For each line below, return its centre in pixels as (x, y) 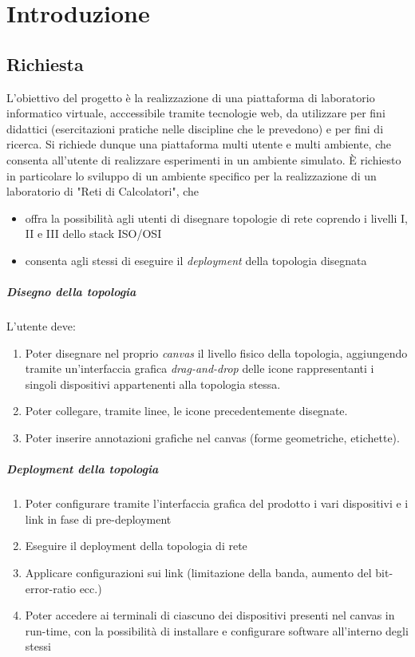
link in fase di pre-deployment (98, 518)
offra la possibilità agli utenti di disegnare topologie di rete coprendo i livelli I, (216, 218)
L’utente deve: (41, 326)
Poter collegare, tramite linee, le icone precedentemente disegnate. (186, 411)
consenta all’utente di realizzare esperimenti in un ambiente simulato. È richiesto (204, 159)
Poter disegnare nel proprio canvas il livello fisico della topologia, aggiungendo (216, 352)
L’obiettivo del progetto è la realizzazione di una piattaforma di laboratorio (191, 97)
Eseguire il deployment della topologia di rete (136, 546)
